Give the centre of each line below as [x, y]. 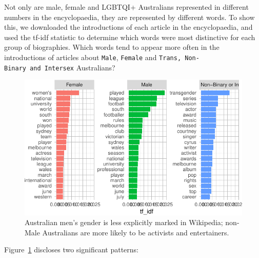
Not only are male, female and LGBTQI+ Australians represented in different [126, 7]
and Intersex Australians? [73, 67]
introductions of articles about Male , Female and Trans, [93, 57]
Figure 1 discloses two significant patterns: [71, 250]
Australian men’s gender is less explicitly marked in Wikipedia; [124, 222]
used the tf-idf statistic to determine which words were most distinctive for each [130, 37]
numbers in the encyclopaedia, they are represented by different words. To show [129, 17]
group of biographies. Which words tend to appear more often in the [112, 47]
